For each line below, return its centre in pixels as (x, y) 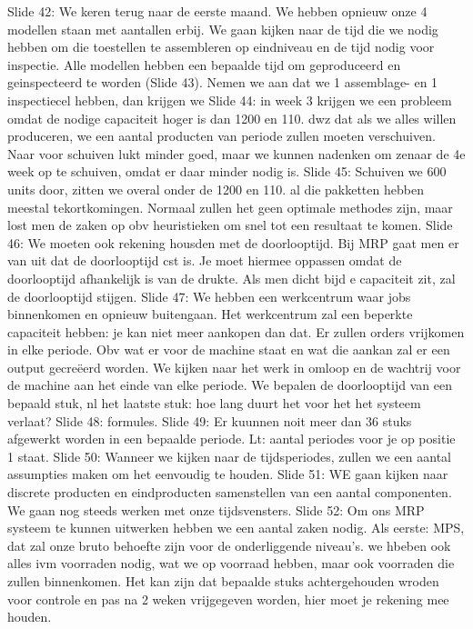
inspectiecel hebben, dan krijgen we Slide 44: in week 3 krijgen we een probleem (230, 100)
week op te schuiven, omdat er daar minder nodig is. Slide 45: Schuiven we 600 (227, 171)
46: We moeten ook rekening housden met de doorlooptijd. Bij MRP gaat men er (233, 242)
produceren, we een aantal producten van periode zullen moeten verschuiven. (221, 136)
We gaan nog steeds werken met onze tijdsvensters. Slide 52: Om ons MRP (216, 509)
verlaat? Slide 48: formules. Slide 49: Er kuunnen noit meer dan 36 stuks (210, 420)
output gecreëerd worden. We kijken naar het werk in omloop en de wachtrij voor (234, 367)
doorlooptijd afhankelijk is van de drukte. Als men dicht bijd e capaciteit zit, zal (231, 278)
